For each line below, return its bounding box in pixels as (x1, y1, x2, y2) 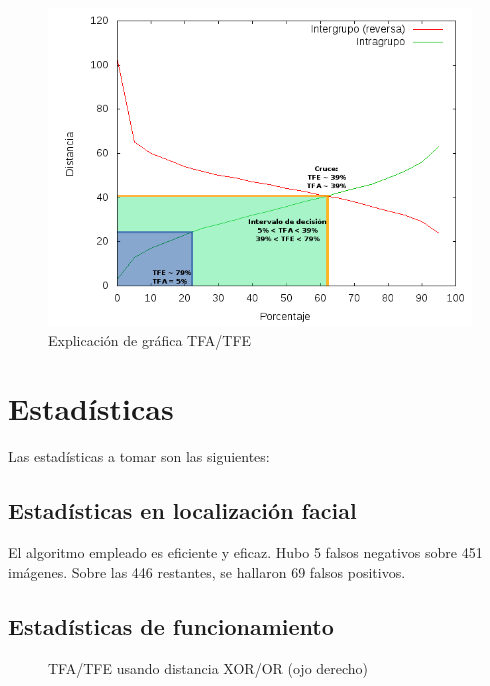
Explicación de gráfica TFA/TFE (48, 329, 252, 350)
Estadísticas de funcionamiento (8, 610, 334, 641)
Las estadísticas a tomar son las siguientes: (8, 446, 270, 467)
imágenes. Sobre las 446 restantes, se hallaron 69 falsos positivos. (8, 561, 406, 582)
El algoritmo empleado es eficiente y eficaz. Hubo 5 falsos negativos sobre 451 (8, 542, 483, 563)
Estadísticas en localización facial (8, 495, 357, 526)
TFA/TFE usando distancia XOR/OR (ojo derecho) (48, 657, 369, 678)
